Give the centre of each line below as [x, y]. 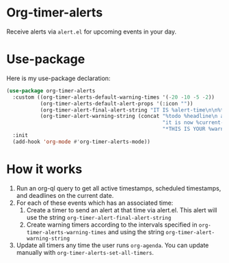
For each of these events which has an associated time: [95, 203]
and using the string [136, 231]
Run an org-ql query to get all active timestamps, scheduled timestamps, [119, 188]
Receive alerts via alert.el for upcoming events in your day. [92, 32]
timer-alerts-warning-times [66, 232]
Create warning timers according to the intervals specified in [112, 225]
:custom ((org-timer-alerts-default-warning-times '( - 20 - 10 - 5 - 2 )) [113, 97]
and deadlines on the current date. [65, 195]
